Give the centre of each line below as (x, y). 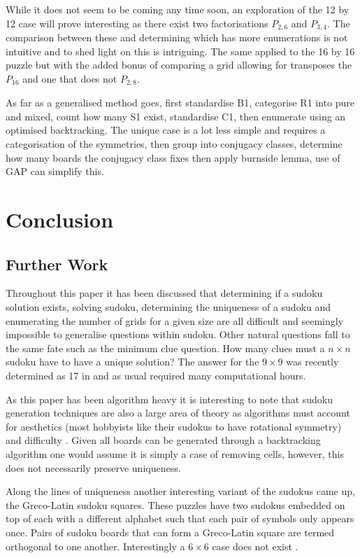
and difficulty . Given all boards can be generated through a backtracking (163, 440)
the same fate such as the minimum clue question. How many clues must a (165, 348)
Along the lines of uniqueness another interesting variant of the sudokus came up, (180, 491)
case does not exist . (255, 546)
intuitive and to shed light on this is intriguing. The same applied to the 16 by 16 (180, 51)
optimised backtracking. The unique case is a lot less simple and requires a (166, 130)
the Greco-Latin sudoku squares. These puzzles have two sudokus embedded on (175, 504)
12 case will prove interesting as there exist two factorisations (137, 23)
